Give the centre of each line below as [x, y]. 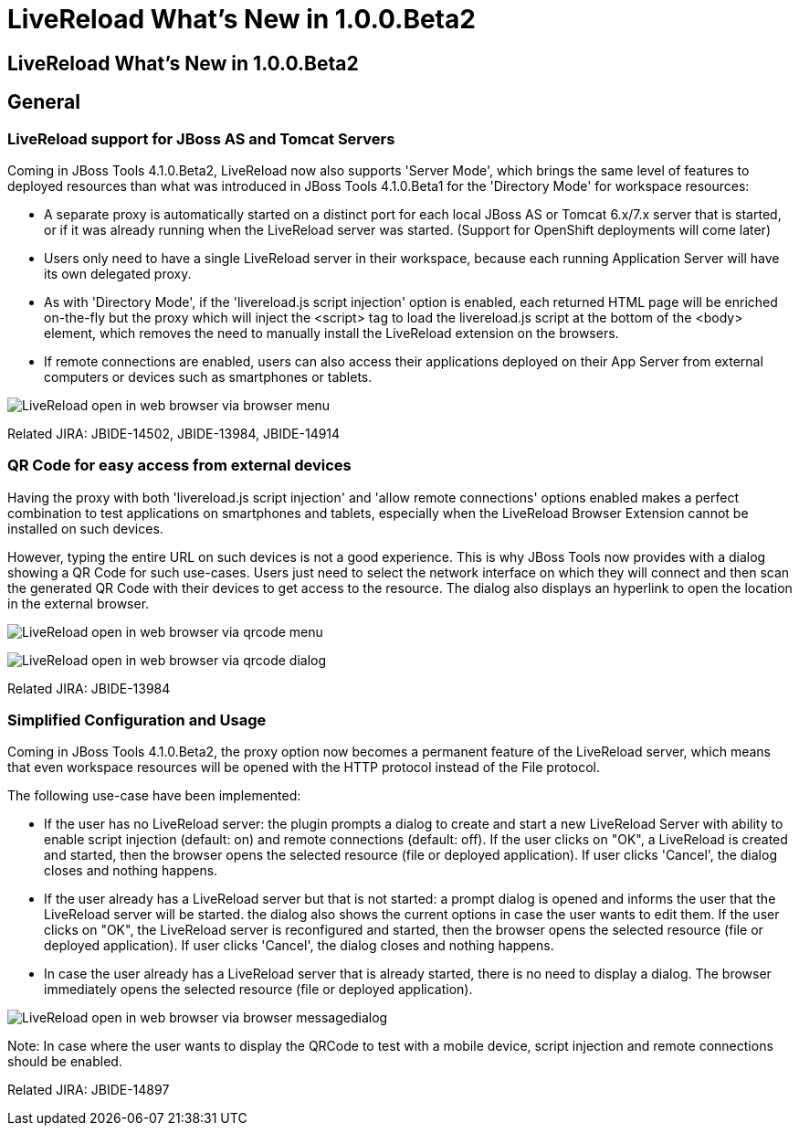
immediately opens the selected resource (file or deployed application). [258, 990]
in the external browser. [79, 603]
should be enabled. [65, 1062]
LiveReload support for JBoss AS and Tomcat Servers [201, 138]
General [44, 102]
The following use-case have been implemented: [154, 796]
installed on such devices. [85, 528]
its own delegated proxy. [118, 273]
